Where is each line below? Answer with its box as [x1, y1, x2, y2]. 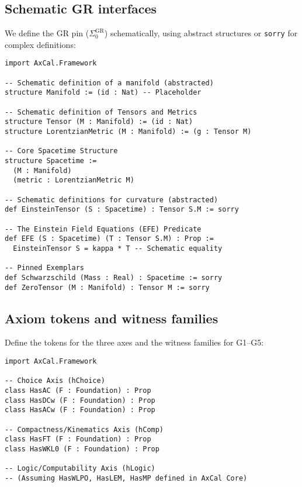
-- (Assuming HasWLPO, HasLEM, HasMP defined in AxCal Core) [5, 474, 248, 482]
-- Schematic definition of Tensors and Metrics [5, 108, 197, 116]
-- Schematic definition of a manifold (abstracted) [5, 78, 214, 87]
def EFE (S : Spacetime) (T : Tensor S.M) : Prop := [5, 234, 214, 243]
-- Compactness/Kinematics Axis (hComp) [5, 425, 164, 434]
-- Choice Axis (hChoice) [5, 377, 105, 385]
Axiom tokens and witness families [5, 309, 218, 327]
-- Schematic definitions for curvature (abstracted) [5, 195, 218, 204]
